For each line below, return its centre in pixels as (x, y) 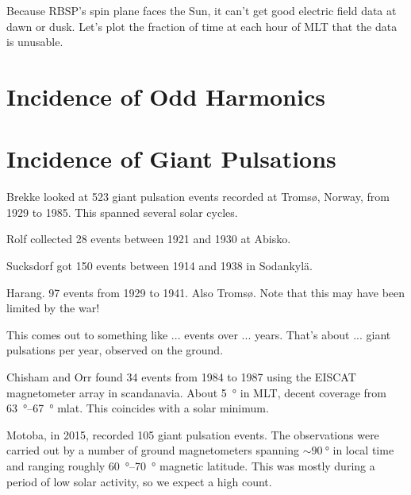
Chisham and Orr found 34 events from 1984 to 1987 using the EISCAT (181, 377)
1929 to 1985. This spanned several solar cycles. (122, 212)
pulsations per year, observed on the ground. (115, 350)
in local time (363, 450)
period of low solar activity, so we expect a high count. (139, 481)
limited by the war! (53, 308)
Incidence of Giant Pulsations (171, 159)
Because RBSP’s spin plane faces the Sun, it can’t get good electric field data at (202, 10)
